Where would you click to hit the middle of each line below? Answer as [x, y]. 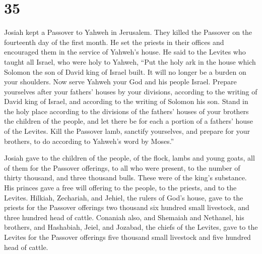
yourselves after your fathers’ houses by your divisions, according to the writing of [131, 91]
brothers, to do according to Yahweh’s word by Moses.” [89, 141]
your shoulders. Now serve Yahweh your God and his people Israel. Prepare [120, 82]
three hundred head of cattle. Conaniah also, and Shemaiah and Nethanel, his [124, 217]
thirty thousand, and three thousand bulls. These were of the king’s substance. [125, 177]
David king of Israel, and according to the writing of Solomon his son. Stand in [126, 101]
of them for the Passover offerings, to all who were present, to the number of [122, 167]
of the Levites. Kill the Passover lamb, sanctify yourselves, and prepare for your [127, 131]
